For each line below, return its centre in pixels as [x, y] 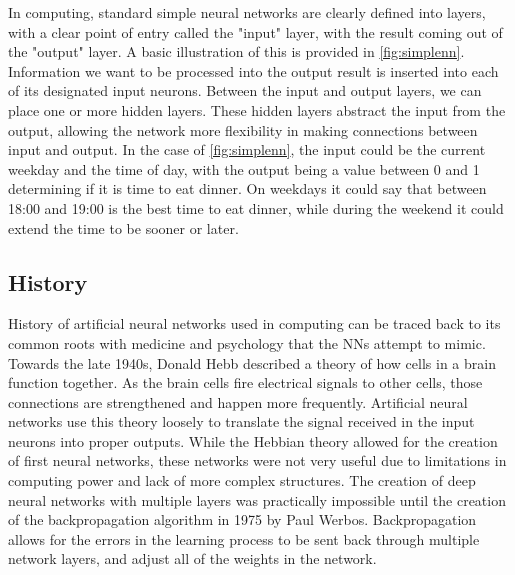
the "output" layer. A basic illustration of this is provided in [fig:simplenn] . [236, 51]
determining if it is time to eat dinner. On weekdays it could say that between [247, 188]
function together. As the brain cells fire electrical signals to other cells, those [245, 382]
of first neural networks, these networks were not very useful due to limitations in [257, 460]
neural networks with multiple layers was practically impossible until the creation [257, 499]
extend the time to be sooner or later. [123, 227]
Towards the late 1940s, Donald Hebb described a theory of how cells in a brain [252, 362]
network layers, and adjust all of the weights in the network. [192, 558]
